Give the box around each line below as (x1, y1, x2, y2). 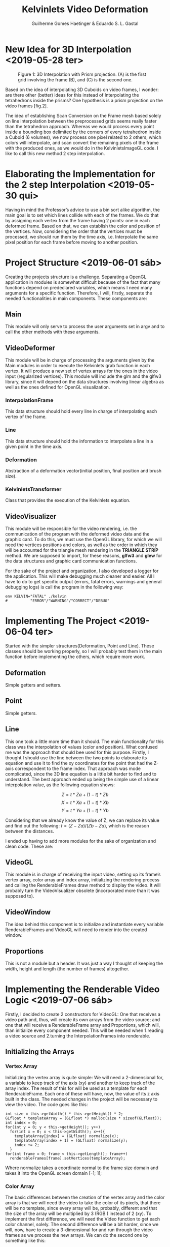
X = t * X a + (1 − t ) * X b (61, 799, 109, 806)
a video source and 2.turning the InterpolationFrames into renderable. (5, 1032, 150, 1038)
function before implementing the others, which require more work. (5, 654, 146, 660)
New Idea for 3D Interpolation (5, 43, 132, 55)
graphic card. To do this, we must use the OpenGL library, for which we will (5, 537, 162, 543)
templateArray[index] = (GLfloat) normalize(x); (14, 1133, 119, 1139)
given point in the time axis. (5, 443, 63, 450)
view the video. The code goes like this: (5, 1101, 88, 1107)
